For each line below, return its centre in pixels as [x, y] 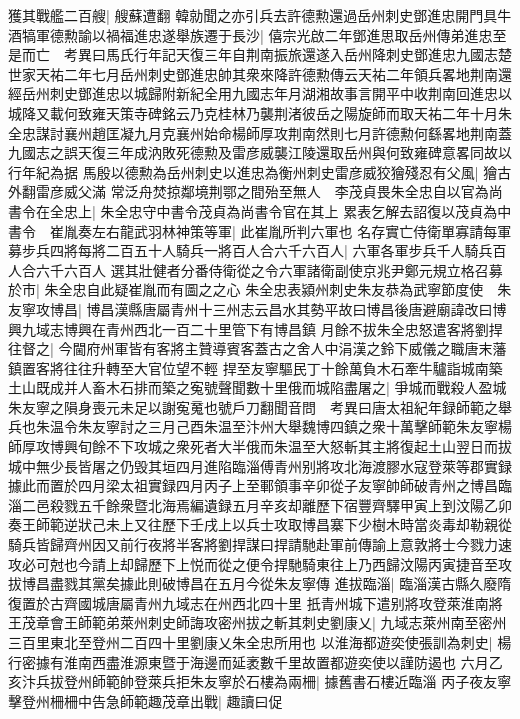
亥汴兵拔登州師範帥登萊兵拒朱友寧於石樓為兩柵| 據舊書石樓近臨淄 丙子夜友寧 [260, 681]
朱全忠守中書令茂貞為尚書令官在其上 [219, 210]
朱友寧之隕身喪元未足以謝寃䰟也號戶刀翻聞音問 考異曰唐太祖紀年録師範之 [253, 406]
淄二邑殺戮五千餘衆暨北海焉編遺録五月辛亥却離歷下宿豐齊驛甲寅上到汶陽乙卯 [260, 504]
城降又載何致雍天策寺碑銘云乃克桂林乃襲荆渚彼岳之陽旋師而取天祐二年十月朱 [260, 112]
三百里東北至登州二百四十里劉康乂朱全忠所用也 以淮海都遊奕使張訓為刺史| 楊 [260, 642]
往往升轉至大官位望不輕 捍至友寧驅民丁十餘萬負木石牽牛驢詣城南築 [283, 367]
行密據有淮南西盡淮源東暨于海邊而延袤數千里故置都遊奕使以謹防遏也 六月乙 [255, 661]
